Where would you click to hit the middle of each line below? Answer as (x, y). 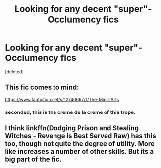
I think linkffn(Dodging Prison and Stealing (72, 128)
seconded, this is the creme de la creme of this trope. (70, 112)
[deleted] (14, 72)
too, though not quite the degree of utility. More (80, 144)
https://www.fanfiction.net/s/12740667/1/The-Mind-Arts (62, 99)
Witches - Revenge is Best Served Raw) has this (80, 136)
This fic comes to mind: (42, 87)
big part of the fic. (33, 159)
